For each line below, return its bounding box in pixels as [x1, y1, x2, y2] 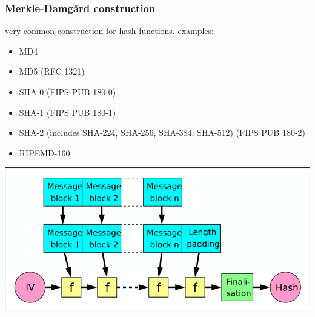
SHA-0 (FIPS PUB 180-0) [19, 85, 116, 98]
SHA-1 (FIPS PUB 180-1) [19, 105, 116, 118]
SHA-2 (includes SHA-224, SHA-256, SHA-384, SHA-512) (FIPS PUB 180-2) [19, 126, 305, 139]
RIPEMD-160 [19, 146, 70, 159]
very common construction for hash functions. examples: [5, 24, 214, 37]
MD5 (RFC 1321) [19, 65, 85, 78]
